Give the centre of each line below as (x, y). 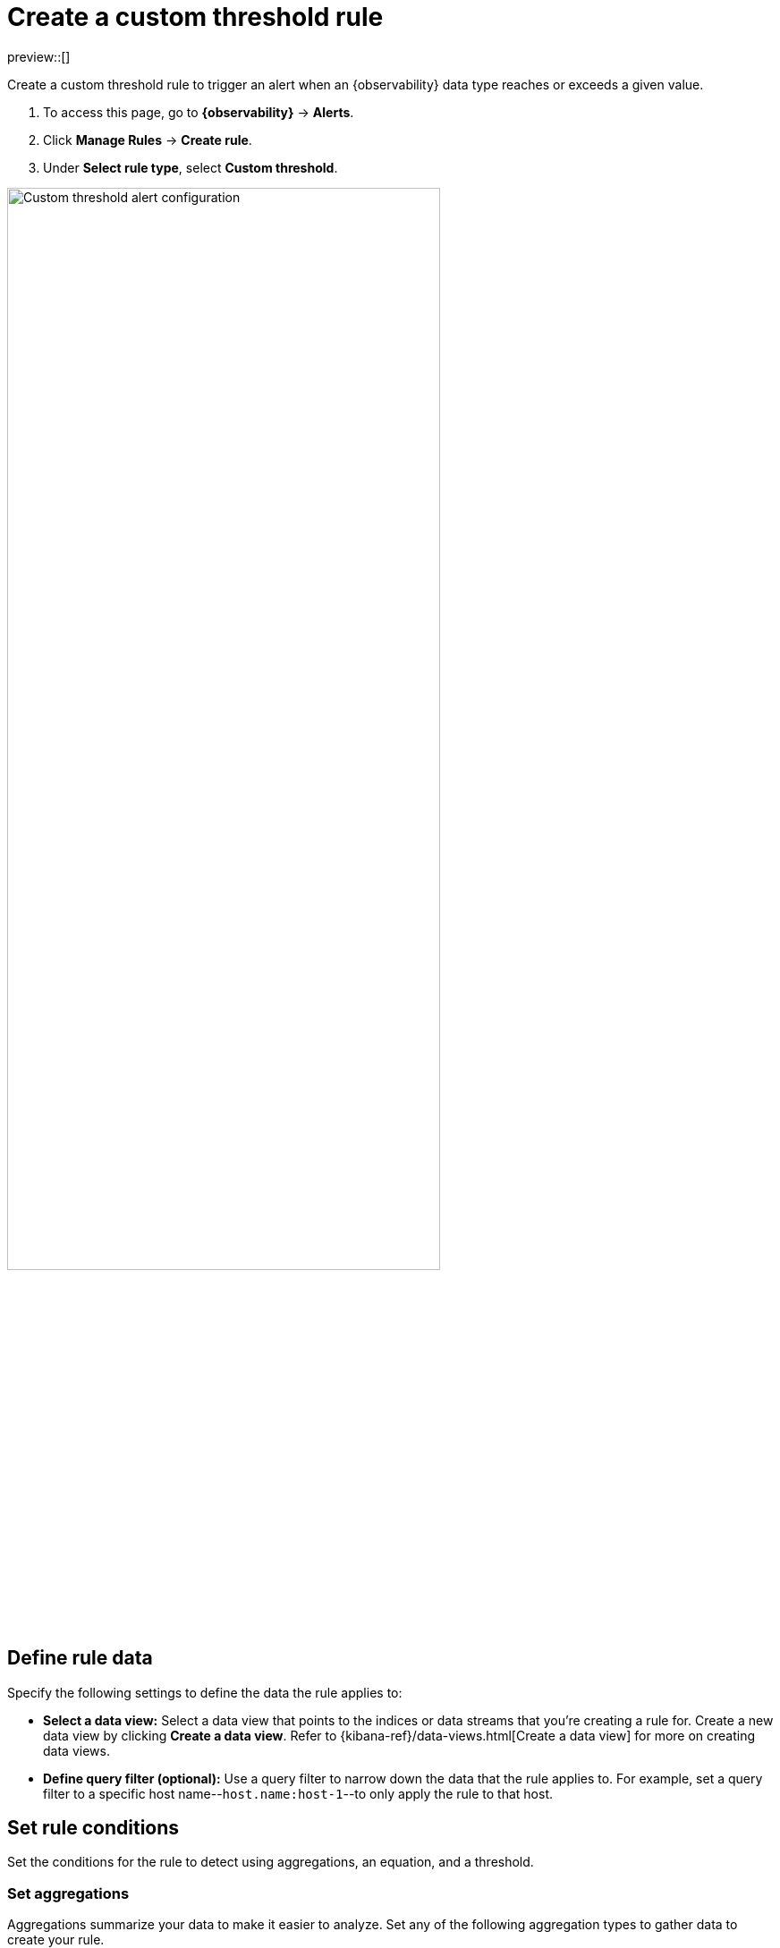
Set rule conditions (93, 1828)
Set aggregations (68, 1893)
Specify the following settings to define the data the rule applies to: (205, 1692)
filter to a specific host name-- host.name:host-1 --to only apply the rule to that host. (298, 1793)
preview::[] (39, 56)
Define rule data (80, 1658)
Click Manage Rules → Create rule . (148, 140)
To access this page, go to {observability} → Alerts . (199, 112)
